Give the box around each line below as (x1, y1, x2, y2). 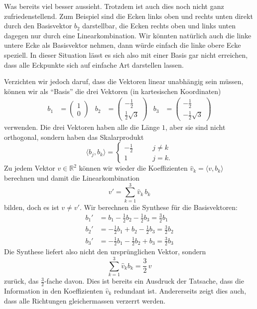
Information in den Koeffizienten (4, 285, 103, 296)
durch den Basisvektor (4, 20, 72, 31)
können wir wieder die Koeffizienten (79, 163, 188, 173)
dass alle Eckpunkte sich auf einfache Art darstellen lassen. (4, 59, 184, 70)
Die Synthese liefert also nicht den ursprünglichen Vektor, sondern (4, 246, 206, 257)
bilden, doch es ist (4, 202, 59, 212)
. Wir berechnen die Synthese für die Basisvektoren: (79, 202, 238, 212)
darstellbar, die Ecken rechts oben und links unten (82, 20, 236, 31)
